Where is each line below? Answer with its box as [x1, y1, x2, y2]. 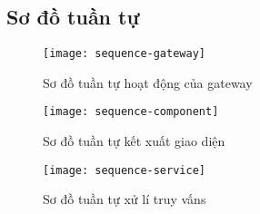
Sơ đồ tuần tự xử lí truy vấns [43, 190, 206, 209]
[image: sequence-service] [43, 163, 205, 177]
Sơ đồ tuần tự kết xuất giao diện [43, 131, 225, 151]
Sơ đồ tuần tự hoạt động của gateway [43, 73, 253, 92]
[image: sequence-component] [43, 105, 219, 119]
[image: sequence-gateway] [43, 47, 205, 61]
